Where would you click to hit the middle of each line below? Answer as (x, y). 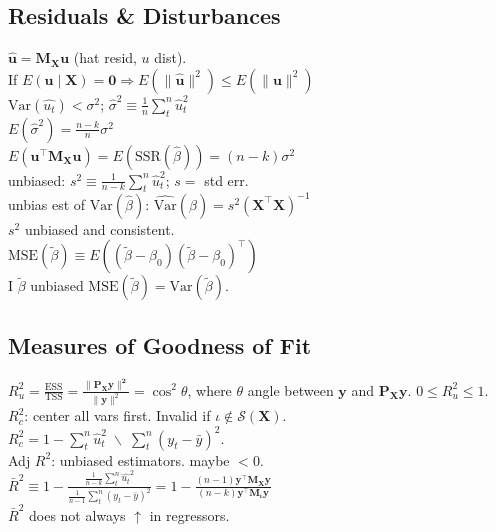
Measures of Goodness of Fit (160, 344)
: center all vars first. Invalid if (117, 415)
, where (209, 389)
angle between (290, 389)
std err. (226, 179)
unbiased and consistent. (99, 228)
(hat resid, (105, 57)
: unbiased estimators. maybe (140, 459)
